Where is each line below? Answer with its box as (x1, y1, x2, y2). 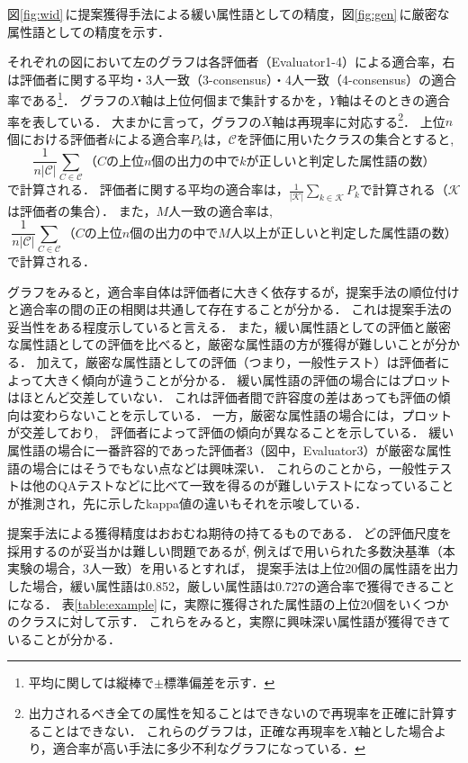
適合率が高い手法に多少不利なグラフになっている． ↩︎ (52, 739, 365, 758)
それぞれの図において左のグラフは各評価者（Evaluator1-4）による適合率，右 (7, 52, 455, 71)
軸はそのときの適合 (337, 91, 451, 110)
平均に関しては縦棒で (28, 673, 155, 692)
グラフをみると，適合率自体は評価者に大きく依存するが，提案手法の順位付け (7, 282, 460, 301)
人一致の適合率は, (167, 201, 273, 220)
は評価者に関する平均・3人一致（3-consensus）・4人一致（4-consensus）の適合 (7, 69, 456, 88)
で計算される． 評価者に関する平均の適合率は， (7, 180, 289, 199)
